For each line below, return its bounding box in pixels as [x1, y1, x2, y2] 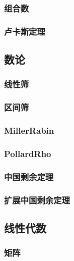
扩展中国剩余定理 [4, 193, 70, 206]
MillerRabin [4, 124, 54, 137]
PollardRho [4, 147, 51, 160]
